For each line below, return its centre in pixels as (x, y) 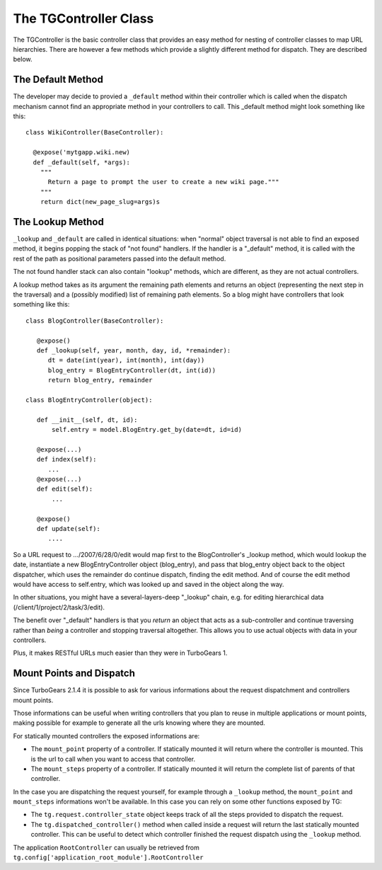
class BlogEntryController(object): (89, 400)
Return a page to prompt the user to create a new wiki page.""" (163, 182)
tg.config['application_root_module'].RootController (108, 858)
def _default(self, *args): (82, 162)
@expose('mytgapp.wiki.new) (82, 153)
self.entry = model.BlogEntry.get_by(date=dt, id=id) (147, 430)
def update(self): (68, 528)
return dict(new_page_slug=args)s (100, 202)
